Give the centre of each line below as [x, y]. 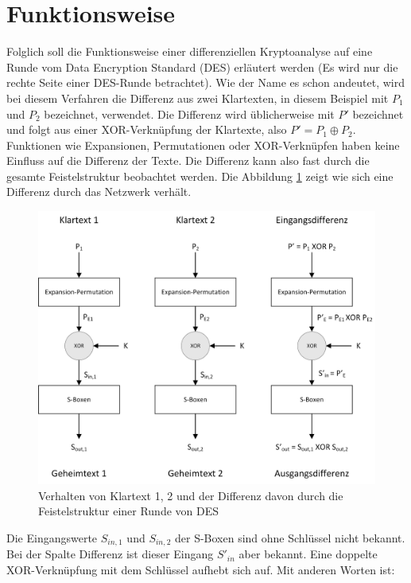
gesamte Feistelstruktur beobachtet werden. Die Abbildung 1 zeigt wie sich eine [200, 176]
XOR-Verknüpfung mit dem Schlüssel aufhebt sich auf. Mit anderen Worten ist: [201, 569]
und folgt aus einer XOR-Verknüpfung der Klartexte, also [147, 129]
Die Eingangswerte [52, 537]
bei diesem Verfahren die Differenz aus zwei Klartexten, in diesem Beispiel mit [198, 98]
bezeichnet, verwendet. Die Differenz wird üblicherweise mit [189, 113]
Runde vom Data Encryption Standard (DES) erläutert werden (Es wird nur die [202, 67]
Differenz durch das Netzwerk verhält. [99, 192]
